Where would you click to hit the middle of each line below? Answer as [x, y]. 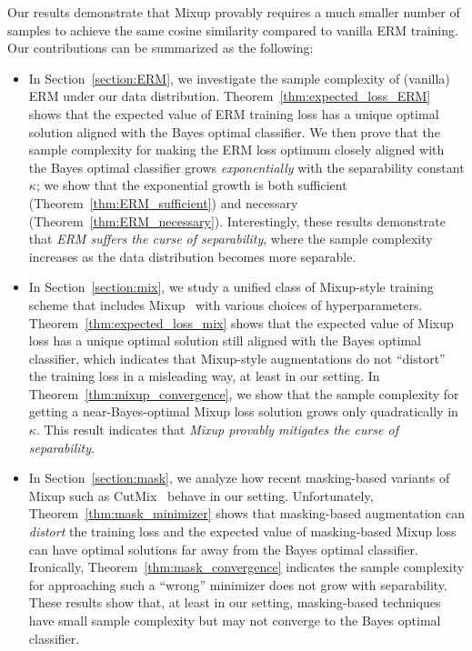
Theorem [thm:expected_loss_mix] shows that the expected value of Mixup [241, 322]
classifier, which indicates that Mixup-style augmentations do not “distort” [237, 358]
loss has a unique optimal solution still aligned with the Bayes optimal [225, 341]
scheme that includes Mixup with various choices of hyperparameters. [226, 304]
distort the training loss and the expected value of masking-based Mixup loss [242, 531]
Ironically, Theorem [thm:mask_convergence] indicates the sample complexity [246, 567]
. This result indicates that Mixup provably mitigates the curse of [217, 430]
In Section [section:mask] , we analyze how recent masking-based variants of [239, 478]
